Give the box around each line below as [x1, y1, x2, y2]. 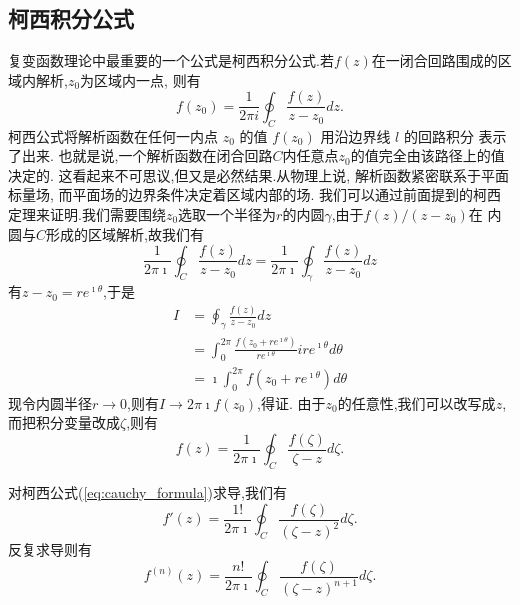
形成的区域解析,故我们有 [46, 223, 204, 244]
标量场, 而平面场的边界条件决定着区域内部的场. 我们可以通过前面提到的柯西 [8, 184, 502, 205]
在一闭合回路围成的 [371, 50, 498, 71]
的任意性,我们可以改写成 [337, 392, 496, 413]
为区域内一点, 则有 [80, 69, 201, 90]
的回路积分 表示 [403, 125, 507, 146]
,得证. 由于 [257, 392, 326, 413]
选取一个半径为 [178, 204, 277, 225]
